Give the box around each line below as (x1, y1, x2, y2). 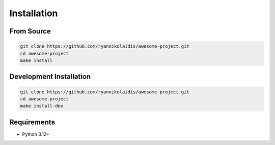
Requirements (9, 118, 56, 126)
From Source (9, 27, 51, 35)
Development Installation (9, 72, 91, 81)
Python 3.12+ (22, 131, 50, 137)
